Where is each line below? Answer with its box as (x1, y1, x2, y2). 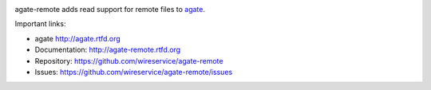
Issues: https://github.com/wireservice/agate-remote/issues (34, 67, 233, 76)
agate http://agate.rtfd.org (34, 33, 121, 43)
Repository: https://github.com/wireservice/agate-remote (34, 56, 223, 65)
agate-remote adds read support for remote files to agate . (14, 5, 205, 14)
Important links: (14, 19, 66, 29)
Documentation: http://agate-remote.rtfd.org (34, 45, 181, 55)
